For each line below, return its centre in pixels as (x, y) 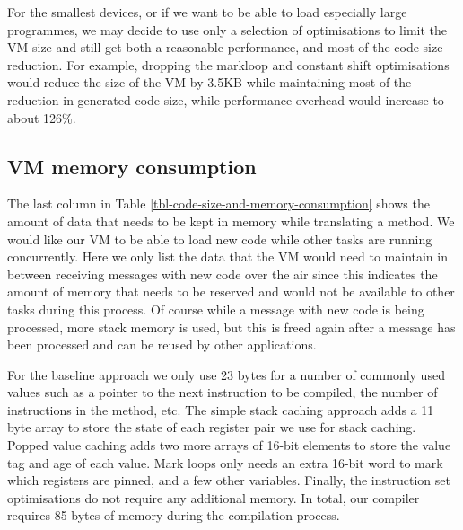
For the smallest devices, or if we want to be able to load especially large (207, 12)
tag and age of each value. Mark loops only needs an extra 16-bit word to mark (225, 462)
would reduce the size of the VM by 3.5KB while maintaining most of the (210, 82)
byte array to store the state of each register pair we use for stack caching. (212, 427)
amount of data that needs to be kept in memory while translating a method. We (231, 221)
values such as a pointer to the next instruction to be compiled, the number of (223, 392)
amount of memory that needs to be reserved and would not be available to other (231, 291)
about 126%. (42, 117)
